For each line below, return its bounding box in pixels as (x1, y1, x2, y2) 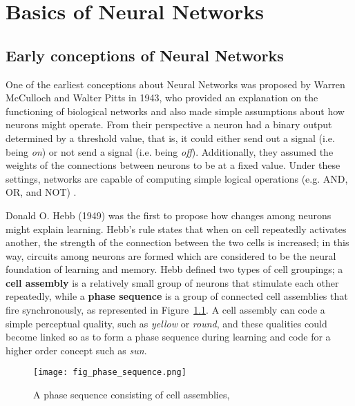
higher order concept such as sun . (6, 343, 147, 357)
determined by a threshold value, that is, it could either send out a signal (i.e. (6, 130, 335, 145)
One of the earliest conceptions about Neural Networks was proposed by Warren (6, 77, 345, 91)
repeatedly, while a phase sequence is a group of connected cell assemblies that (6, 289, 348, 303)
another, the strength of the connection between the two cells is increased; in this (6, 235, 349, 250)
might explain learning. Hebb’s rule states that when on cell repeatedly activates (6, 221, 347, 236)
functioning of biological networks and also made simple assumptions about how (6, 103, 345, 118)
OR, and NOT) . (6, 185, 77, 199)
